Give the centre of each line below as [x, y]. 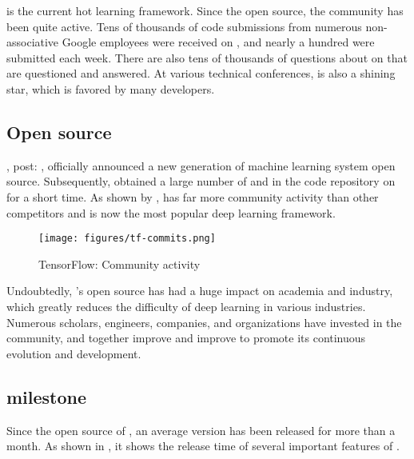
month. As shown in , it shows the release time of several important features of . [203, 446]
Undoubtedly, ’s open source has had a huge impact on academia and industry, [200, 291]
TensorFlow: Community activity [119, 263]
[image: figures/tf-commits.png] [127, 239]
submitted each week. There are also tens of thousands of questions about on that [207, 57]
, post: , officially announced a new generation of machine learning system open [201, 165]
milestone [47, 396]
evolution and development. [74, 353]
